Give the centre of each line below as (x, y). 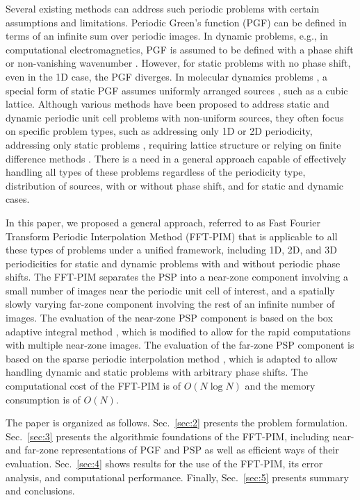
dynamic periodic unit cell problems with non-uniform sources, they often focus (175, 117)
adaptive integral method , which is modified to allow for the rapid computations (178, 331)
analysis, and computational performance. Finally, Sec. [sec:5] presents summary (177, 477)
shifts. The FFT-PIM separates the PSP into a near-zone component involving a (177, 277)
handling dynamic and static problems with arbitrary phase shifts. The (157, 372)
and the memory (280, 386)
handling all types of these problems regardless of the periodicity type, (156, 172)
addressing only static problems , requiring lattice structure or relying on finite (173, 144)
